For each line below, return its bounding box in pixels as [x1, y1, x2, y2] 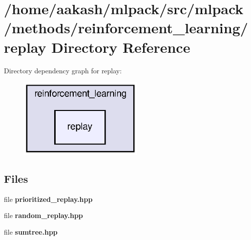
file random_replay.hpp [4, 210, 83, 220]
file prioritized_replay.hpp [4, 194, 93, 204]
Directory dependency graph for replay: [4, 65, 122, 75]
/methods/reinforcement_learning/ [4, 18, 248, 38]
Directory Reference [51, 37, 190, 57]
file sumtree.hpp [4, 226, 58, 237]
